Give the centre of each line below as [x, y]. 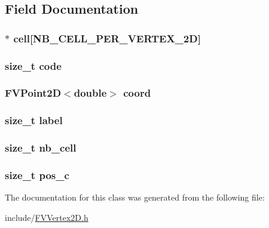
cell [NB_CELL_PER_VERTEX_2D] [107, 38]
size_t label [34, 120]
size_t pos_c [37, 175]
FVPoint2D [33, 93]
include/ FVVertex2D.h [47, 217]
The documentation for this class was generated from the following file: [135, 197]
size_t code [33, 65]
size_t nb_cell [41, 148]
